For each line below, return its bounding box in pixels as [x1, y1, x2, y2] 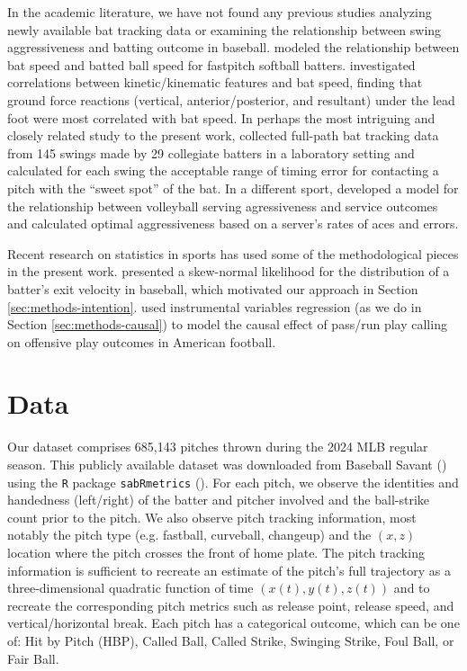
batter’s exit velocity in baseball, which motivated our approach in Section [7, 279, 418, 298]
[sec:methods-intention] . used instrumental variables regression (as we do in [7, 297, 422, 316]
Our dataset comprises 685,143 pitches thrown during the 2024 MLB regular [7, 437, 428, 456]
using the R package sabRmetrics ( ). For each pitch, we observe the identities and [7, 472, 459, 491]
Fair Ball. [7, 649, 59, 667]
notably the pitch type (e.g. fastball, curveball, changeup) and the [7, 525, 372, 544]
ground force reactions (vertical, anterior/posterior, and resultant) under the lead [7, 90, 455, 109]
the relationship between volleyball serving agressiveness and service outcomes [7, 196, 438, 215]
